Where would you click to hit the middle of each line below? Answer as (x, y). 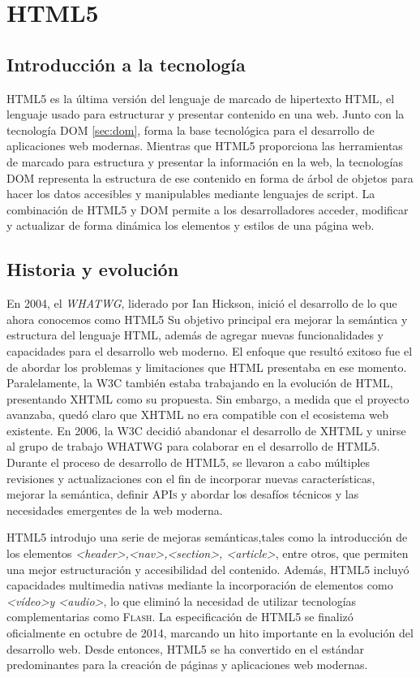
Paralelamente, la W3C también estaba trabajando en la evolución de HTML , (200, 383)
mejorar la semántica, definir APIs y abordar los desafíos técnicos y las (183, 494)
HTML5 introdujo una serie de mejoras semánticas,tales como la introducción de (207, 537)
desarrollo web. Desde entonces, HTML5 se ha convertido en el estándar (186, 648)
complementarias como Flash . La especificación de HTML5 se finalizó (180, 617)
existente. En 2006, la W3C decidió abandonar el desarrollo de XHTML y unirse (206, 430)
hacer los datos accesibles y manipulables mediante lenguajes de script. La (191, 194)
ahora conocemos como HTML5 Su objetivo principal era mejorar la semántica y (207, 319)
